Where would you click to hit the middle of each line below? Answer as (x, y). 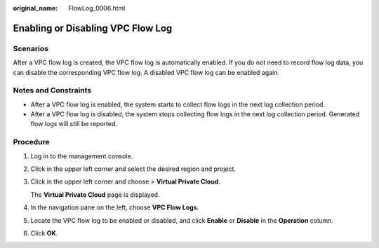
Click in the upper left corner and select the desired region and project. (133, 169)
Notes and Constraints (52, 90)
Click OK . (44, 233)
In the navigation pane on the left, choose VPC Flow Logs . (115, 207)
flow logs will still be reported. (74, 124)
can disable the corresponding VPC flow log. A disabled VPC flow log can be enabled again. (146, 72)
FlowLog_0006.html (97, 8)
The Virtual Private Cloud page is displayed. (95, 194)
